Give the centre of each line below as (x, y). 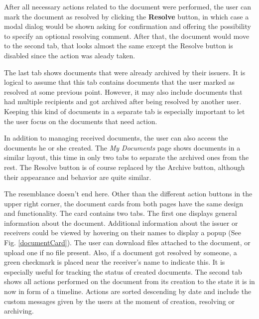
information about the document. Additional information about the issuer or (121, 223)
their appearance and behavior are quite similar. (78, 177)
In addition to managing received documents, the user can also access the (116, 138)
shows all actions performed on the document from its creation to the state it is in (129, 281)
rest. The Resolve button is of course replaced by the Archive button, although (125, 167)
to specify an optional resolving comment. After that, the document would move (127, 36)
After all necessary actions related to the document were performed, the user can (128, 6)
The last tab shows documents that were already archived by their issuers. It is (125, 72)
